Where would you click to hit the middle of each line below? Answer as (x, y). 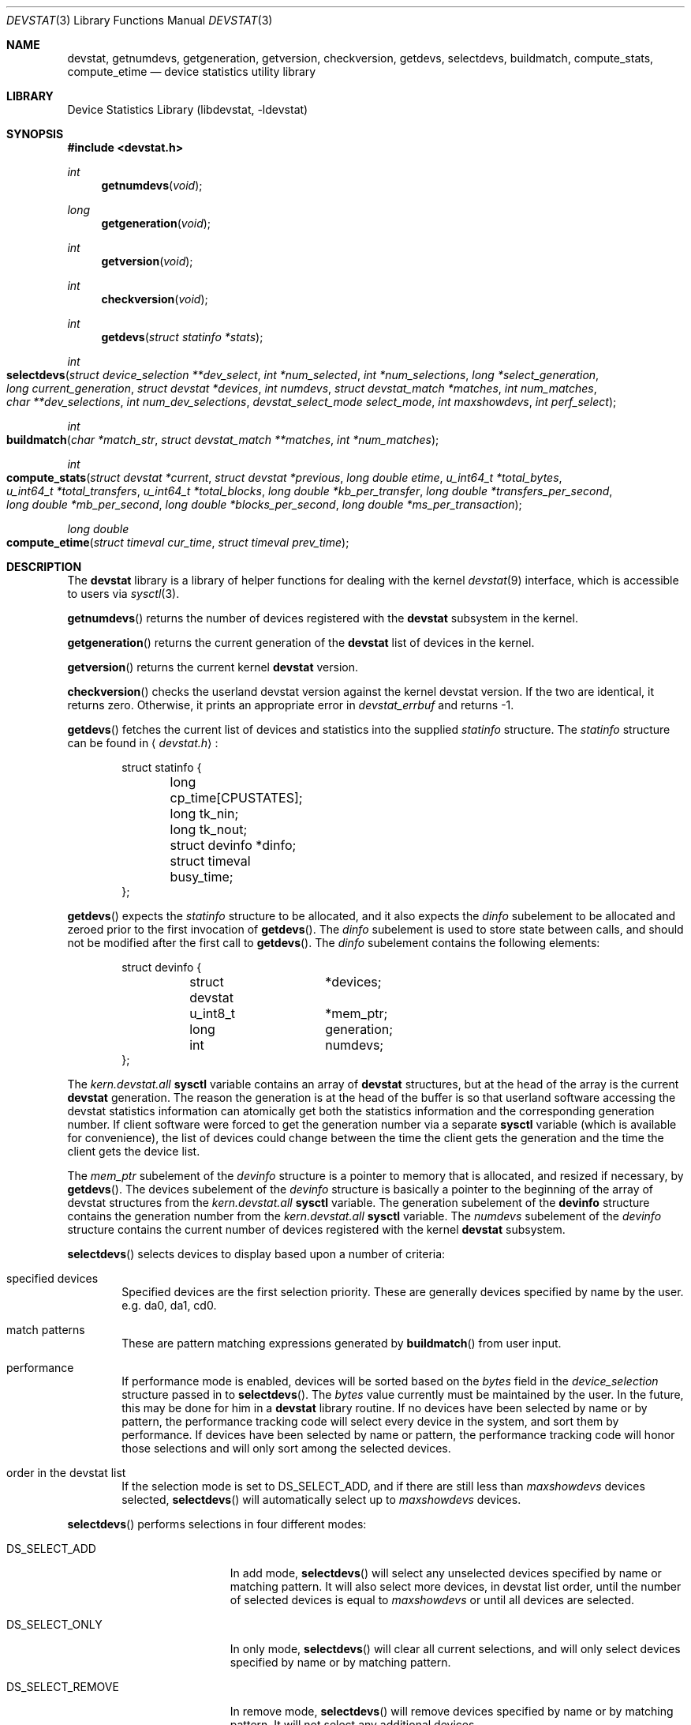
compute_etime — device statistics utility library (192, 71)
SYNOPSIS (35, 134)
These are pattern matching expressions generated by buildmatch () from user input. (342, 1343)
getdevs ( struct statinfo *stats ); (182, 337)
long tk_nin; (204, 814)
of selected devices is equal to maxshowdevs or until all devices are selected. (432, 1600)
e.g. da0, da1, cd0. (169, 1305)
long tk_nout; (209, 829)
